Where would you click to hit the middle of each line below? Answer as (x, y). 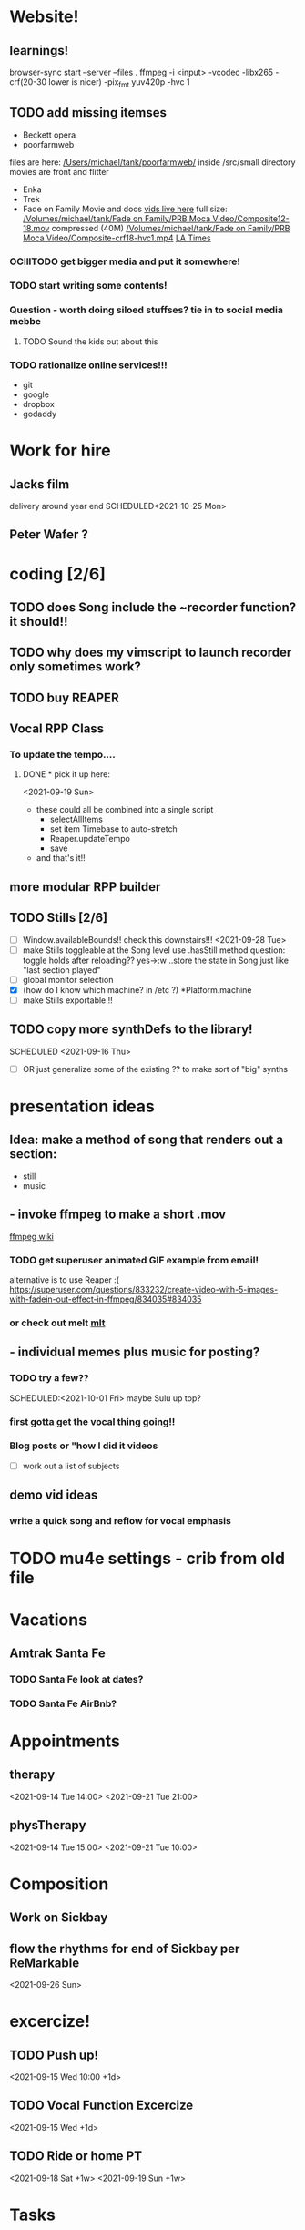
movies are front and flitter (59, 171)
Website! (44, 17)
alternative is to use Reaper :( (65, 1279)
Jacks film (40, 484)
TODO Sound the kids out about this (90, 341)
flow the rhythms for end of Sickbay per (125, 1948)
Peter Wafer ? (49, 535)
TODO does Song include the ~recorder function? (153, 608)
